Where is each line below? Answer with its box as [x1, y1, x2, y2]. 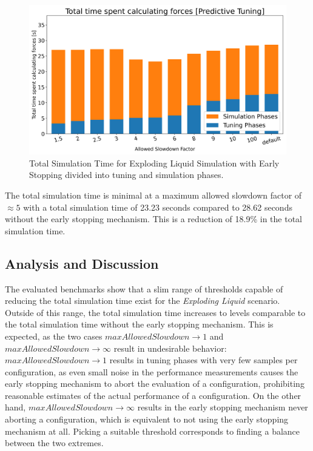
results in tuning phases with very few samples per [109, 354, 298, 366]
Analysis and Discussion [5, 254, 159, 272]
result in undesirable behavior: [113, 341, 227, 354]
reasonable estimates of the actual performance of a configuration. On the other [5, 389, 301, 401]
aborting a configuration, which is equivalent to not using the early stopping [5, 413, 289, 426]
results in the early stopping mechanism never [137, 401, 308, 413]
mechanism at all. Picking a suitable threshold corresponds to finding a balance [5, 424, 300, 437]
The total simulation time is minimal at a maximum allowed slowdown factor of [5, 188, 302, 201]
